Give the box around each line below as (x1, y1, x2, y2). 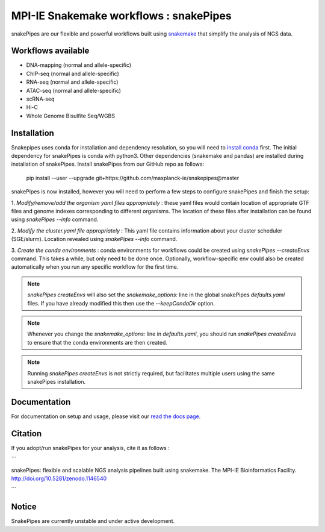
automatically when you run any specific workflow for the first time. (11, 263, 179, 271)
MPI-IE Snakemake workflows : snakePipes (11, 9, 232, 22)
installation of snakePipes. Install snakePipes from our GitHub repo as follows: (11, 160, 205, 168)
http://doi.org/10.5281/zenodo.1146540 (11, 475, 107, 482)
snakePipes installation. (27, 378, 86, 385)
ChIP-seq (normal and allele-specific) (26, 70, 120, 77)
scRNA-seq (26, 95, 55, 102)
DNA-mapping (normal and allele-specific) (26, 61, 132, 69)
